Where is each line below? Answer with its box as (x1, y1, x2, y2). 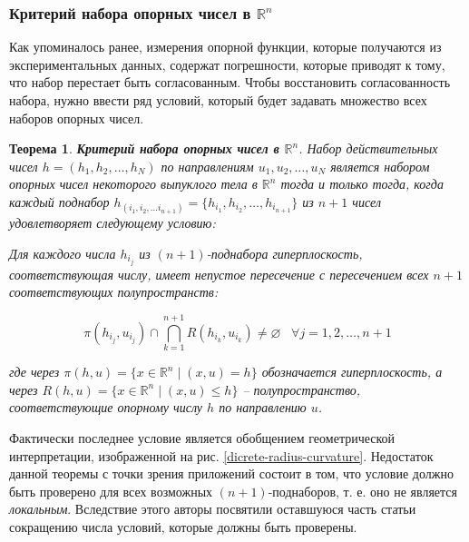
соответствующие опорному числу (9, 398, 203, 417)
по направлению (219, 398, 307, 417)
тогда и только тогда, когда (280, 174, 444, 193)
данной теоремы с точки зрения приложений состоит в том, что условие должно (9, 464, 454, 483)
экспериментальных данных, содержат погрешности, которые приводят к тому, (9, 54, 445, 74)
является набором (330, 156, 430, 175)
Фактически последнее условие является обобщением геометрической (9, 428, 396, 447)
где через (9, 362, 60, 381)
